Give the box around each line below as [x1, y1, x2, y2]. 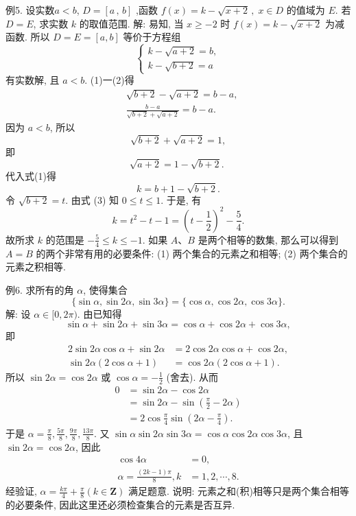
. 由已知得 [77, 306, 122, 320]
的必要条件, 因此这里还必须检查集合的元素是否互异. [5, 497, 235, 512]
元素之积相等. [5, 259, 66, 274]
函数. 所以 [5, 30, 50, 44]
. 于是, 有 [161, 192, 202, 207]
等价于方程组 [123, 30, 181, 44]
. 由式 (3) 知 [65, 192, 119, 207]
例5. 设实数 [5, 3, 55, 16]
